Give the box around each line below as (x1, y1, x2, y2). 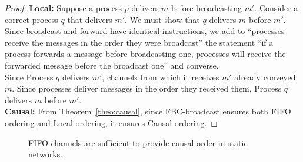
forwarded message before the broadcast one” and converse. (5, 59, 219, 71)
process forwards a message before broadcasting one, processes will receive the (5, 48, 286, 60)
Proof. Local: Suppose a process (5, 2, 122, 14)
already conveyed (234, 70, 296, 83)
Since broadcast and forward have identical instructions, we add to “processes (5, 25, 285, 37)
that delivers (67, 13, 112, 25)
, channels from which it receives (102, 70, 219, 83)
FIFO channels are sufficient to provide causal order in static (28, 136, 248, 148)
